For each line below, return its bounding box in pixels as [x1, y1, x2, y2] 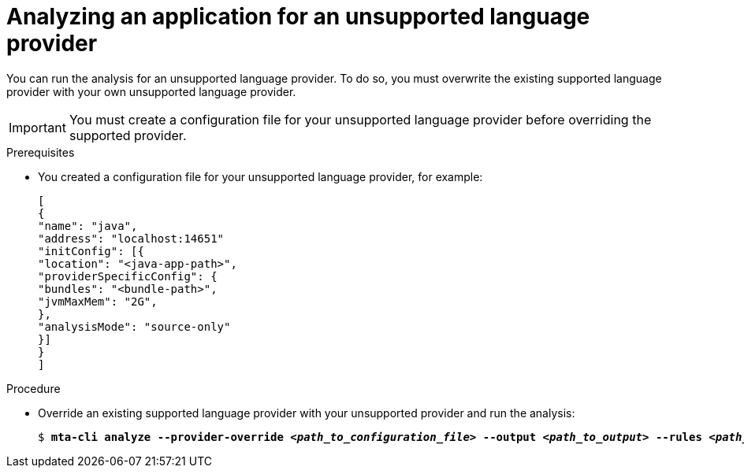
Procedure [6, 381, 61, 395]
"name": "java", [38, 219, 138, 232]
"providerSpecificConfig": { [38, 269, 218, 283]
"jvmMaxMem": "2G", [38, 294, 158, 308]
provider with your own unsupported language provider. [6, 84, 296, 98]
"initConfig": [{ [38, 244, 144, 257]
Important [9, 119, 66, 135]
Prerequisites [6, 145, 75, 159]
